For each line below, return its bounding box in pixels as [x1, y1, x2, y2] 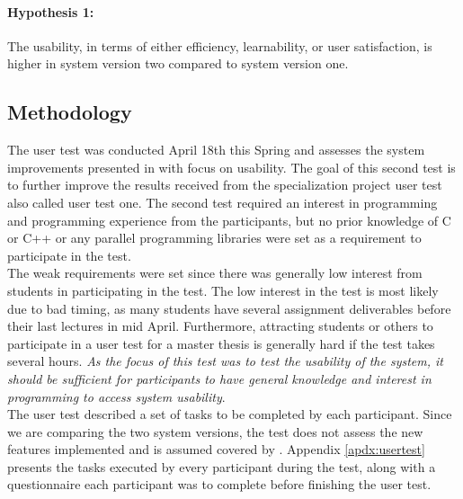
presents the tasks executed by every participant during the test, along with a [7, 457, 436, 476]
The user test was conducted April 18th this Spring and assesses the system [7, 140, 425, 159]
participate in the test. [7, 245, 131, 264]
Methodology [7, 98, 132, 126]
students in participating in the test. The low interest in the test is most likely [7, 281, 439, 299]
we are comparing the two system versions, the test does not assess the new [7, 422, 423, 441]
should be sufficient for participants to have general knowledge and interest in [7, 369, 432, 388]
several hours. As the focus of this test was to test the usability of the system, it [7, 352, 443, 370]
